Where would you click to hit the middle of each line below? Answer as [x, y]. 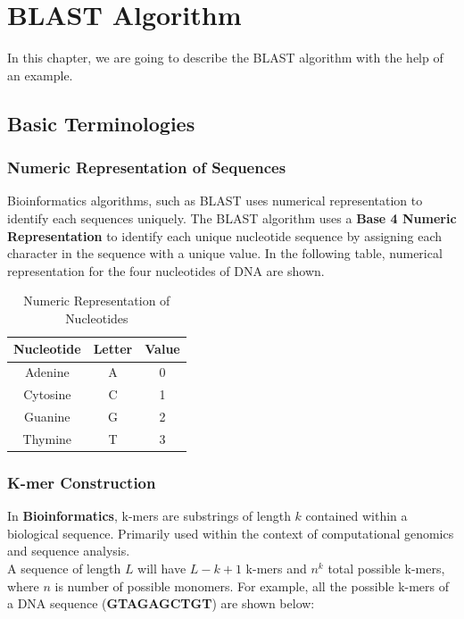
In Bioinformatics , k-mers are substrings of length [149, 516]
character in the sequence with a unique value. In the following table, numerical [225, 253]
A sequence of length [64, 568]
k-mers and [276, 568]
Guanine [47, 416]
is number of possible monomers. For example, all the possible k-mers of [252, 586]
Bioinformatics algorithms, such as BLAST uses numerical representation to [215, 201]
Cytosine [47, 394]
